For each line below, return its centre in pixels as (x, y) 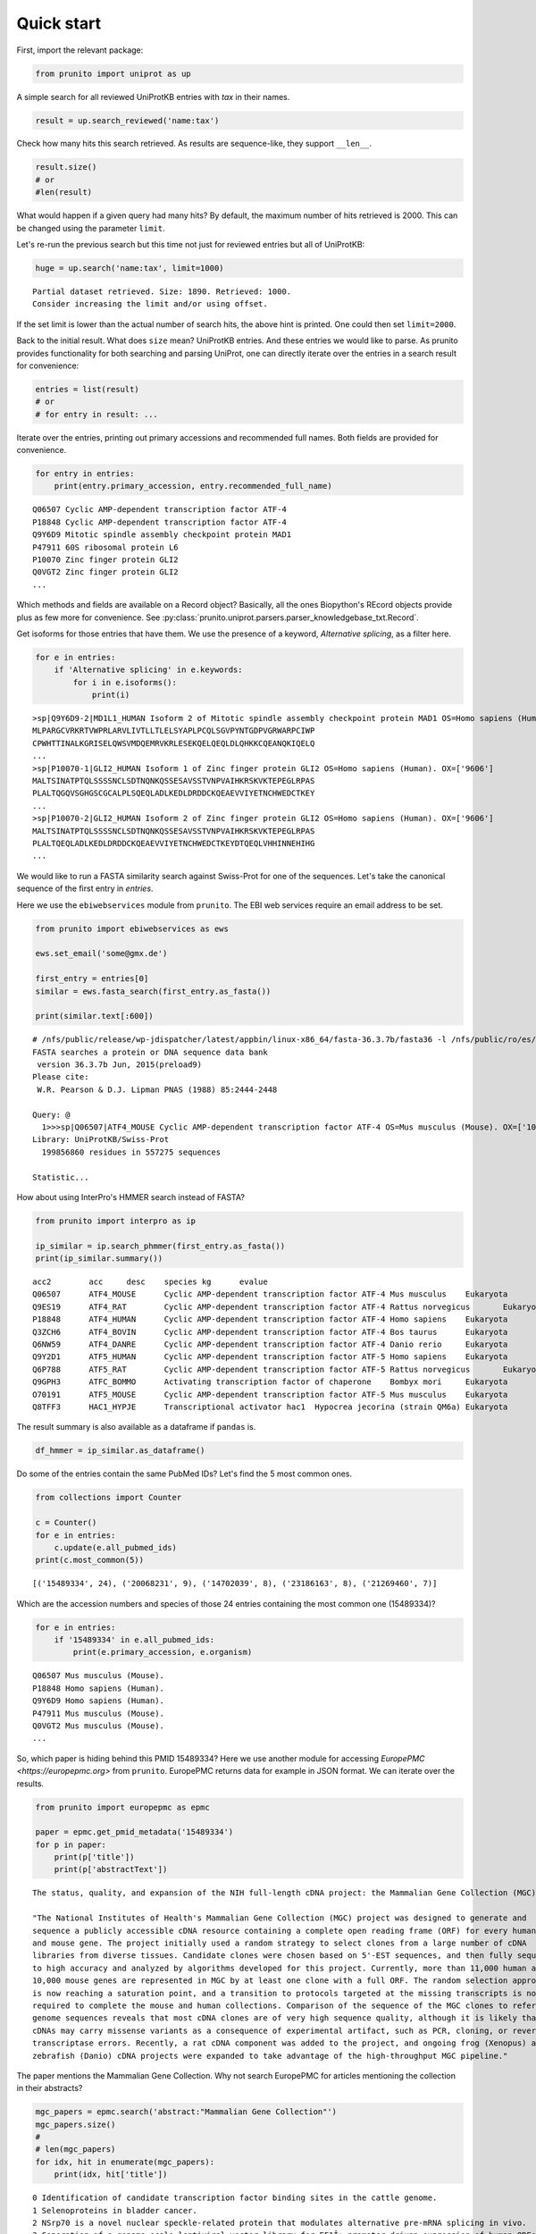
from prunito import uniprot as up (113, 73)
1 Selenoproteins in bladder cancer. (115, 2210)
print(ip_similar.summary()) (99, 1259)
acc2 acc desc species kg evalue (150, 1282)
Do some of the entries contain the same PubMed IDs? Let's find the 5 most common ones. (184, 1474)
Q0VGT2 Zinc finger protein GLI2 (105, 572)
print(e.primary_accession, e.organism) (163, 1652)
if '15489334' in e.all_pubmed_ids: (134, 1640)
